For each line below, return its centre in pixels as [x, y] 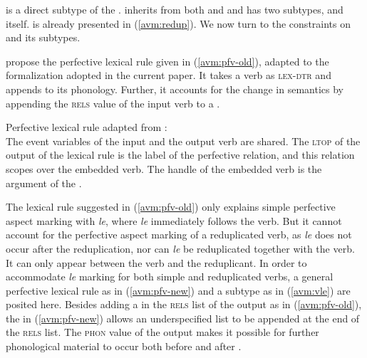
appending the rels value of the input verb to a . [113, 103]
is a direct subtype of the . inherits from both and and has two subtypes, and [175, 9]
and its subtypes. [43, 37]
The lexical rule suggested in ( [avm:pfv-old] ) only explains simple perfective [171, 207]
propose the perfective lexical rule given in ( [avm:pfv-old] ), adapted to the [167, 61]
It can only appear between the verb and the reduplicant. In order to [156, 262]
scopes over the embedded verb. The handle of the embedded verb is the [164, 168]
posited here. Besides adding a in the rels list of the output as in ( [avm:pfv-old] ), [184, 304]
